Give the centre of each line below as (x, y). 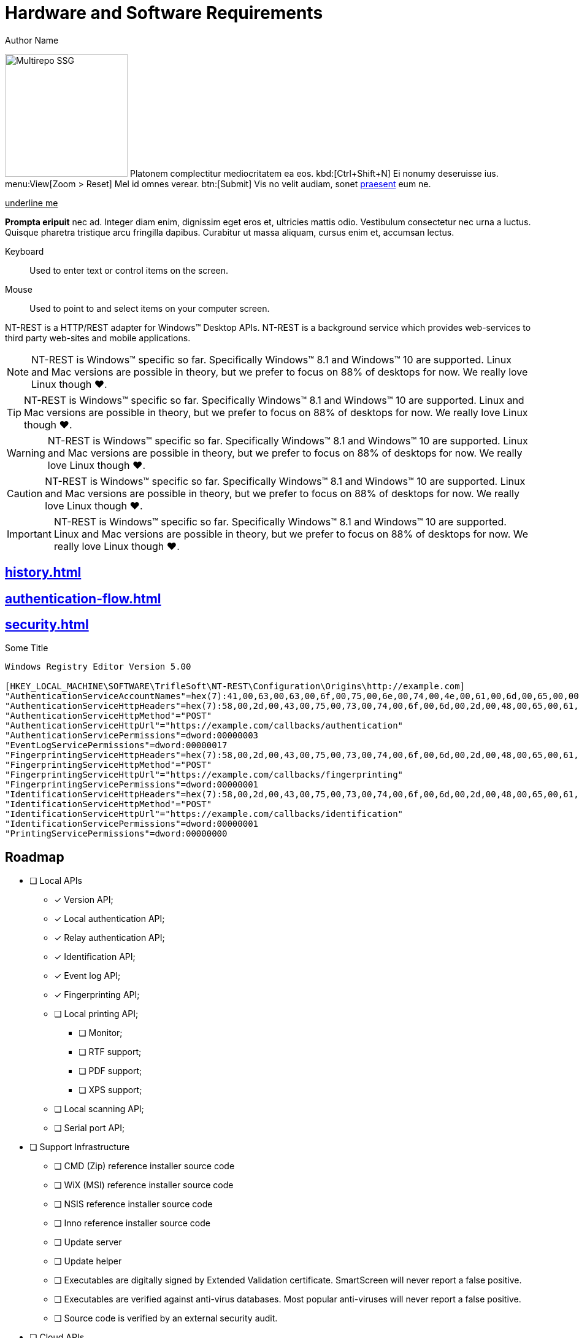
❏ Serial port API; (90, 1128)
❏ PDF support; (110, 1071)
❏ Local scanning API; (99, 1109)
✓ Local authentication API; (109, 919)
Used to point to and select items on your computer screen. (150, 308)
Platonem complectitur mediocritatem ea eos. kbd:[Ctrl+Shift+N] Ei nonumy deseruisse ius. (314, 173)
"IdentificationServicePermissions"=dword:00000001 (132, 824)
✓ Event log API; (87, 976)
